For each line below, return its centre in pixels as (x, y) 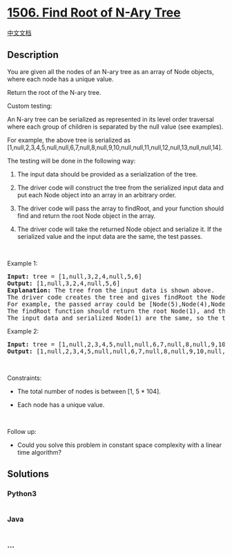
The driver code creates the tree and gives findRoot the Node (116, 297)
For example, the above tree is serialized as (69, 140)
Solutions (28, 474)
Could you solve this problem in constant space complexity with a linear (119, 445)
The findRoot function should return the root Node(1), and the (118, 311)
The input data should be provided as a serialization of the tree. (107, 174)
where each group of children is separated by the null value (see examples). (115, 127)
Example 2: (23, 331)
